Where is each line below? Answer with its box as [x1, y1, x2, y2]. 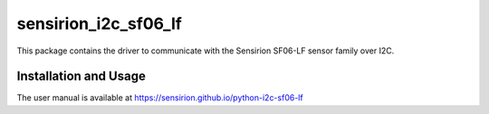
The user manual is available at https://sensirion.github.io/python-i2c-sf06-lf [16, 92, 303, 103]
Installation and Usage [16, 69, 147, 84]
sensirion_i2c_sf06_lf [16, 14, 183, 33]
